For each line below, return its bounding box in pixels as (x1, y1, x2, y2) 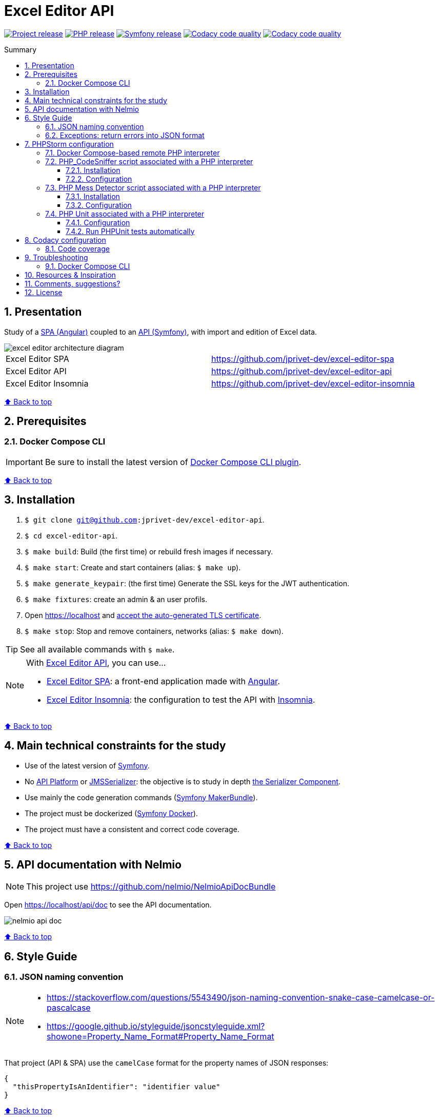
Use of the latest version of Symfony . (25, 761, 150, 770)
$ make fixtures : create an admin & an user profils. (25, 594, 207, 604)
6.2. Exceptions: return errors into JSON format (45, 130, 205, 140)
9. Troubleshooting (25, 253, 88, 262)
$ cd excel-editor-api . (25, 531, 118, 540)
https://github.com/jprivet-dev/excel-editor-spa (211, 353, 394, 364)
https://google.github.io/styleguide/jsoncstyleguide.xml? (47, 1020, 265, 1031)
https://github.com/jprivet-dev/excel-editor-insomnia (211, 378, 415, 389)
